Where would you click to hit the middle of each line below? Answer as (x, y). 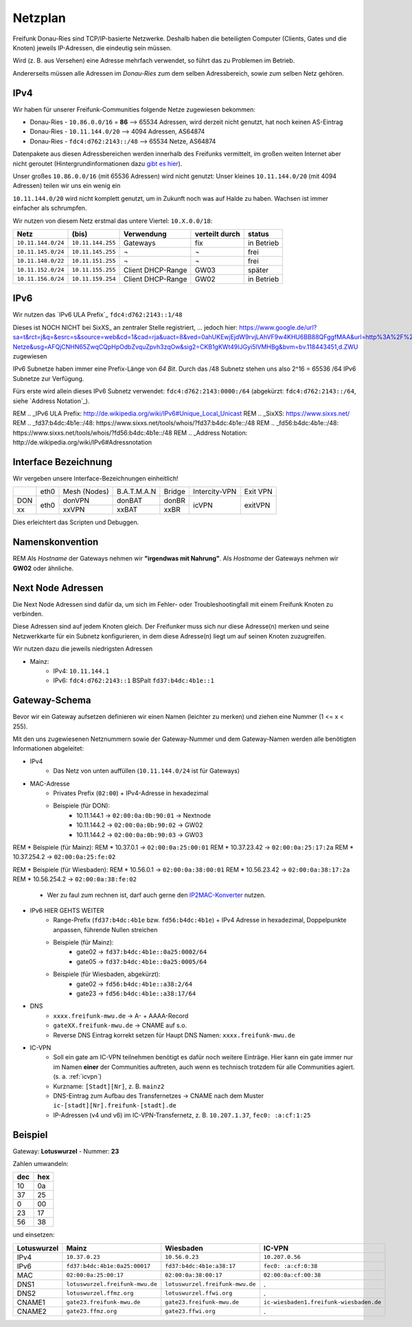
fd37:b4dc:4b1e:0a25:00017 (108, 1266)
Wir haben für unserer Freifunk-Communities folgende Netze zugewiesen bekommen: (134, 109)
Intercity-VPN (215, 492)
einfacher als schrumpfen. (50, 208)
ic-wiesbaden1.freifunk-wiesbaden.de (322, 1303)
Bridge (174, 492)
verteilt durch (217, 234)
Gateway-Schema (52, 701)
